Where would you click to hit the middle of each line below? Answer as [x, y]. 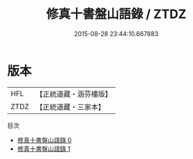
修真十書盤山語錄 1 [44, 149]
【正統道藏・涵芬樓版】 [74, 94]
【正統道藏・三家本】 [71, 106]
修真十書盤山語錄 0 [44, 140]
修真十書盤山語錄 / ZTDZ [116, 14]
